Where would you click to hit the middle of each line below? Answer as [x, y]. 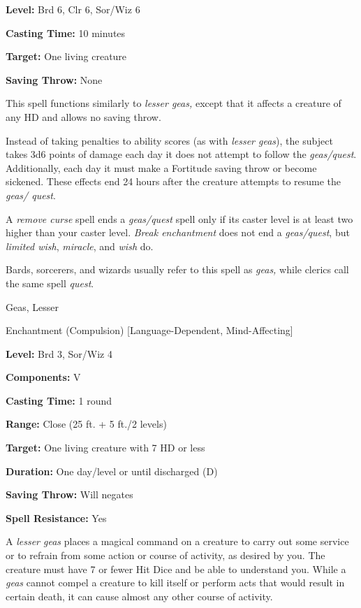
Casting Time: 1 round [59, 400]
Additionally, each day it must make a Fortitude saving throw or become [161, 167]
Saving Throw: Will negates [69, 494]
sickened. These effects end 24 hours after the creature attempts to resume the [174, 181]
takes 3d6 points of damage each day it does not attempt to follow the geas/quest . [181, 154]
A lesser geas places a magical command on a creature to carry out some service [177, 541]
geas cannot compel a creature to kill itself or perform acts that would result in [175, 582]
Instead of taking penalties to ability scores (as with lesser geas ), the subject [169, 140]
